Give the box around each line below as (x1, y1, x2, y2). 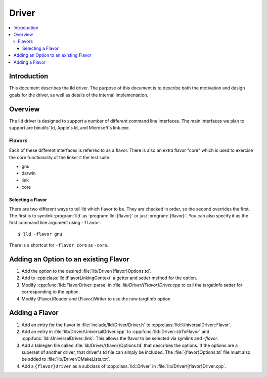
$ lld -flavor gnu (18, 231, 63, 237)
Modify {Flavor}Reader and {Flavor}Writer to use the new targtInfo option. (21, 295, 172, 301)
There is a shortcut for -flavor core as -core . (9, 242, 109, 248)
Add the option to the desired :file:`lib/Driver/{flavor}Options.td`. (21, 268, 152, 274)
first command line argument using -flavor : (9, 220, 101, 226)
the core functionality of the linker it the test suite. (9, 154, 111, 160)
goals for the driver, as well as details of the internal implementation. (9, 92, 148, 98)
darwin (21, 170, 36, 176)
